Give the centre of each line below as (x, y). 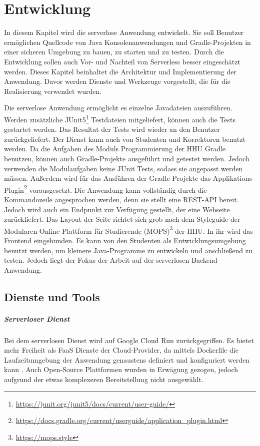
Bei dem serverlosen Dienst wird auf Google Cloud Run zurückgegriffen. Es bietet (129, 340)
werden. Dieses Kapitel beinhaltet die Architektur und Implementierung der (120, 71)
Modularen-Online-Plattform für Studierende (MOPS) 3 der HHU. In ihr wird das (128, 230)
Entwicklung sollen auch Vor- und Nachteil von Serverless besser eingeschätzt (122, 61)
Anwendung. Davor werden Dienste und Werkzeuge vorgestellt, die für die (117, 81)
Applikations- (233, 178)
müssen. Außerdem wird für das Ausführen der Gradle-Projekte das (107, 178)
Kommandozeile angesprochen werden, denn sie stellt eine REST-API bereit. (121, 199)
